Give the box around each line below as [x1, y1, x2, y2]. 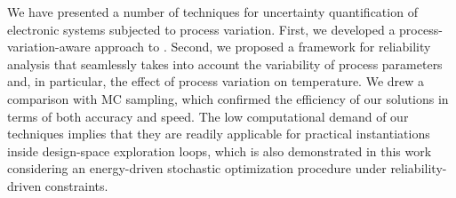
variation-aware [7, 37, 91, 56]
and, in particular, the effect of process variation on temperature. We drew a [7, 72, 425, 91]
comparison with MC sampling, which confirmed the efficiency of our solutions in [7, 89, 449, 107]
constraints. [44, 176, 108, 194]
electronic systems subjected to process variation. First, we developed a [7, 20, 396, 38]
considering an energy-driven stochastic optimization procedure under [7, 159, 387, 178]
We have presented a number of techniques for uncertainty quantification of [7, 3, 418, 20]
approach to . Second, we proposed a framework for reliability [94, 37, 431, 56]
